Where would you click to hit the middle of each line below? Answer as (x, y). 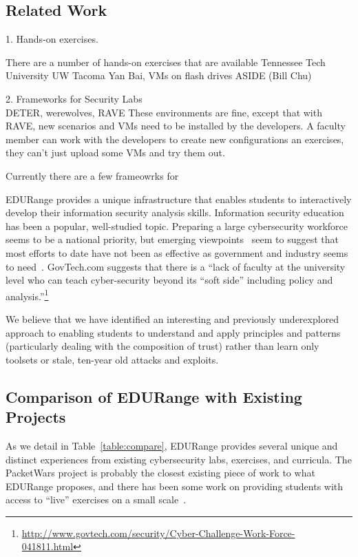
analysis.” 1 (27, 295)
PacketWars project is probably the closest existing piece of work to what (160, 473)
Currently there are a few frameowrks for (92, 175)
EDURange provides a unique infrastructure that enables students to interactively (179, 199)
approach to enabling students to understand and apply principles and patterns (173, 332)
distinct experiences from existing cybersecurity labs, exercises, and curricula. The (179, 459)
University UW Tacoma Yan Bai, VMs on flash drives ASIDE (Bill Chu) (159, 75)
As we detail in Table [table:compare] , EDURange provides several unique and (172, 445)
